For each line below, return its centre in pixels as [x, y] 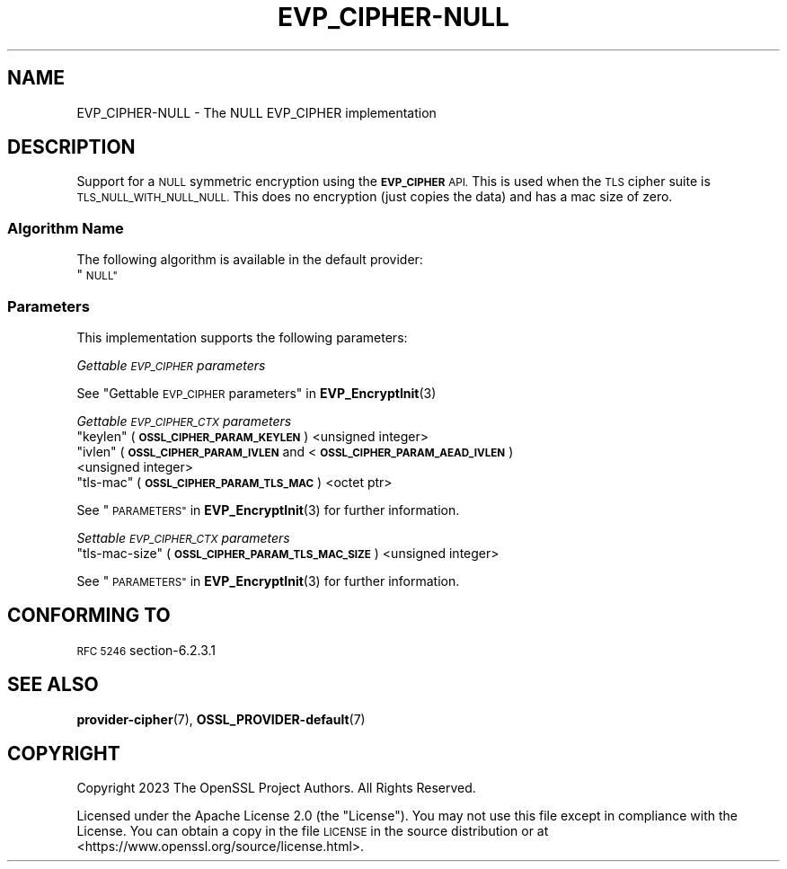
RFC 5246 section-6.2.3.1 [146, 650]
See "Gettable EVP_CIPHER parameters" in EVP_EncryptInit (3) [256, 393]
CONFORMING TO [89, 616]
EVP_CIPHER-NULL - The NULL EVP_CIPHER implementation [256, 112]
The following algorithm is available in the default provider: [250, 260]
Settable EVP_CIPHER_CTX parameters [183, 537]
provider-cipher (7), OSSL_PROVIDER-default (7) [221, 719]
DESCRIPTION [71, 147]
